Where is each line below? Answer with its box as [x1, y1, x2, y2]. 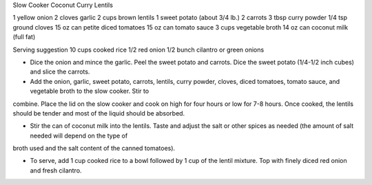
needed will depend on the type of [30, 131, 128, 140]
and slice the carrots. [30, 67, 90, 76]
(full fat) [12, 33, 36, 41]
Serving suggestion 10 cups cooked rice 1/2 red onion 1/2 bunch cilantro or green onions [12, 45, 265, 54]
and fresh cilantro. [30, 166, 82, 175]
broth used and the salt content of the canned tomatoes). [12, 144, 176, 153]
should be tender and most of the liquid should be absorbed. [12, 109, 185, 117]
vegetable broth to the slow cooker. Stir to [30, 87, 149, 96]
